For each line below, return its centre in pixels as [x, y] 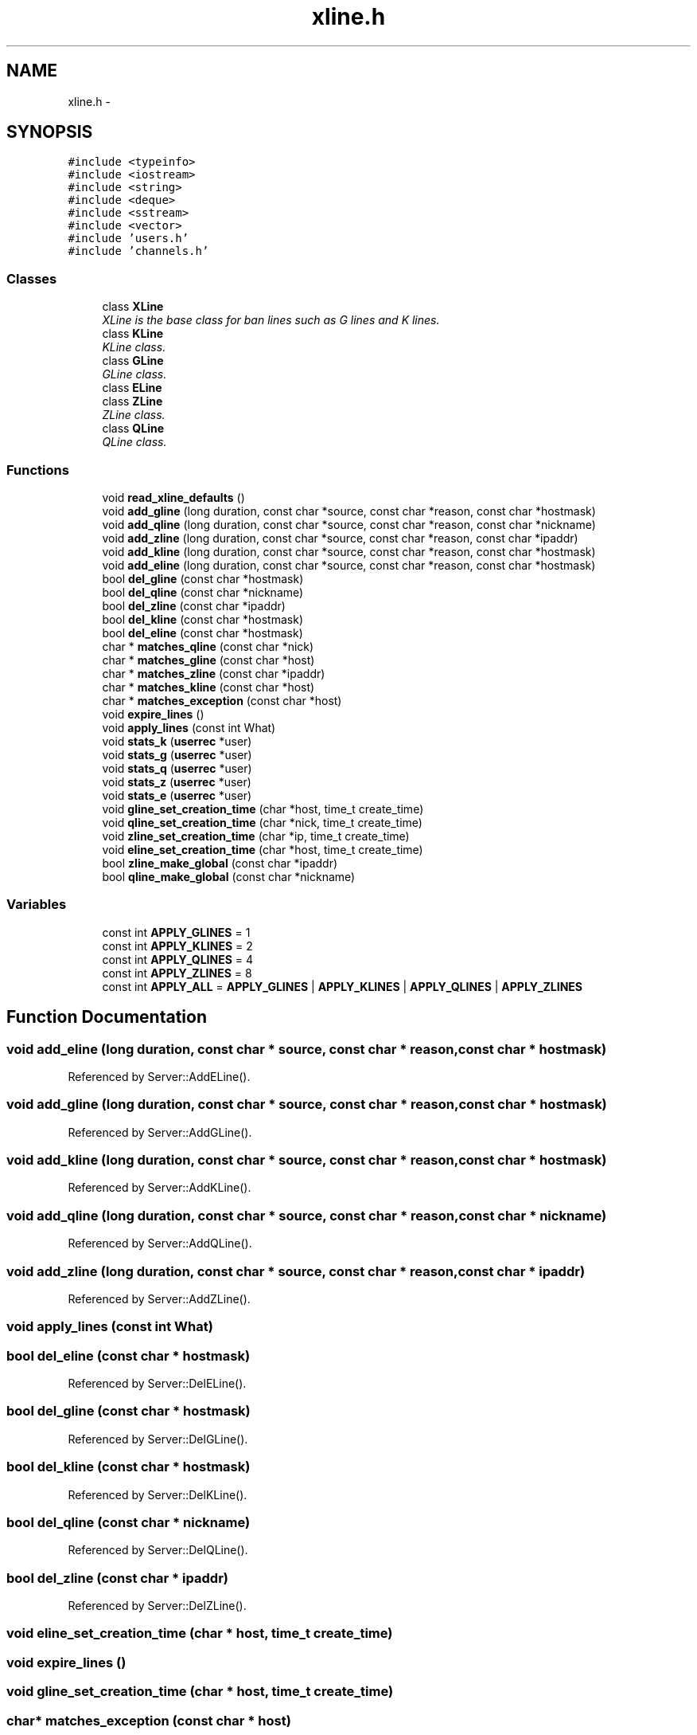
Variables [37, 905]
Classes [32, 278]
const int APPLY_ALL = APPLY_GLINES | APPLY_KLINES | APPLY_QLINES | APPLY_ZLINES [343, 986]
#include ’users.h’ [128, 239]
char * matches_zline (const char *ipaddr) [214, 673]
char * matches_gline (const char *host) [208, 660]
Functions [38, 470]
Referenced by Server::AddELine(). [159, 1076]
